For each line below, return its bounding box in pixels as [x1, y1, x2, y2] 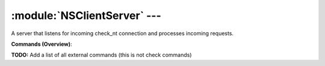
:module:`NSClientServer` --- [11, 9, 162, 22]
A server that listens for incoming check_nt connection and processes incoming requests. [11, 30, 234, 37]
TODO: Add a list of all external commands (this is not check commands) [11, 51, 192, 59]
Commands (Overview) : [11, 40, 72, 48]
